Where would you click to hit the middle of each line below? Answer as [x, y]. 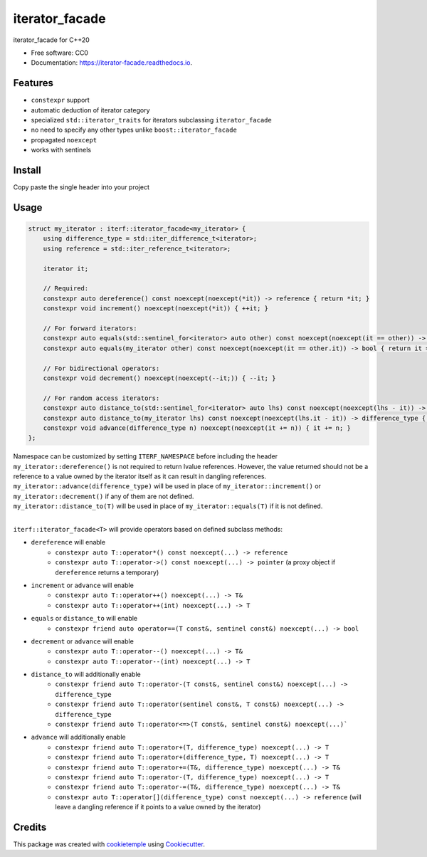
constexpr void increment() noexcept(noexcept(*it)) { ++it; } [156, 309]
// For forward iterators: [90, 328]
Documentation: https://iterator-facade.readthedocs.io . [112, 63]
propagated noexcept [64, 140]
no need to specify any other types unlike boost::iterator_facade [134, 130]
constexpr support [60, 100]
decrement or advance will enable [83, 641]
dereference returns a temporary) [107, 572]
